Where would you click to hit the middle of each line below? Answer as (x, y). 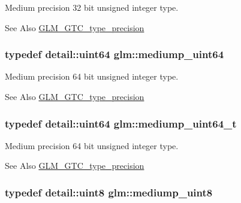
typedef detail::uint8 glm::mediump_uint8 (109, 192)
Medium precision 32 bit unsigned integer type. (92, 7)
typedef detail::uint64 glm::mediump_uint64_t (121, 123)
